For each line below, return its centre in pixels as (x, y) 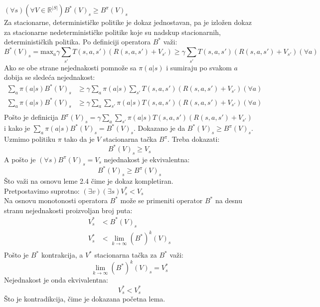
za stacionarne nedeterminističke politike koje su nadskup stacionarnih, (112, 32)
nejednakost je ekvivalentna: (147, 159)
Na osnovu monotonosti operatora (56, 200)
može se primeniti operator (161, 200)
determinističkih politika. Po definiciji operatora (78, 42)
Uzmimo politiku (30, 139)
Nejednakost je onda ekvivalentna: (56, 280)
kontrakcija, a (62, 255)
